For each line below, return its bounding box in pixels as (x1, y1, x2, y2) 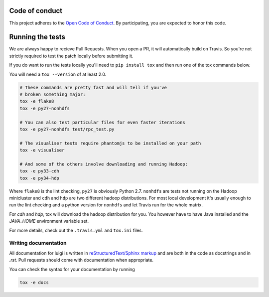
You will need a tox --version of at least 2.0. (9, 71, 107, 77)
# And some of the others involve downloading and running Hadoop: (19, 161, 188, 167)
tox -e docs (19, 280, 49, 285)
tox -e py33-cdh (19, 168, 60, 174)
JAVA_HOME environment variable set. (9, 218, 89, 224)
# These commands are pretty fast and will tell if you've (19, 85, 167, 90)
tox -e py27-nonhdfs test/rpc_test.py (19, 126, 115, 132)
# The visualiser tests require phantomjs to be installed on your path (19, 140, 201, 146)
